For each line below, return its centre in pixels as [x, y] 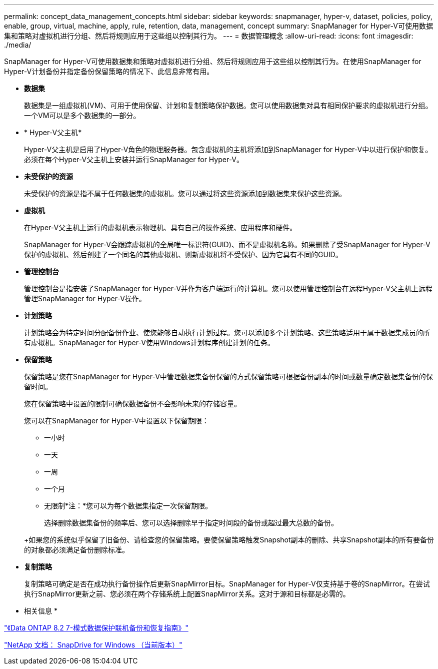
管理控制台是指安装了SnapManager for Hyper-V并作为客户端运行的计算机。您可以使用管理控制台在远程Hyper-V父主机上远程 [228, 288]
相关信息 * [41, 611]
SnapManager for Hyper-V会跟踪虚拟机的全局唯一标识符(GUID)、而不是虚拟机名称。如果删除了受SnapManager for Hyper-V [227, 244]
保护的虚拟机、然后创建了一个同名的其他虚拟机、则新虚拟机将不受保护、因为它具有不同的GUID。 [183, 254]
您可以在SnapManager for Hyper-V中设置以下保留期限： [116, 421]
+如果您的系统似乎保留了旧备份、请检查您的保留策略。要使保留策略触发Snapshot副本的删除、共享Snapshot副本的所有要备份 [229, 540]
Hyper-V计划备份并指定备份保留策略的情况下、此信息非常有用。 [109, 71]
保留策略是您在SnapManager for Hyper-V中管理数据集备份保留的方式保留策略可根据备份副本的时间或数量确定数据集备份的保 [228, 377]
